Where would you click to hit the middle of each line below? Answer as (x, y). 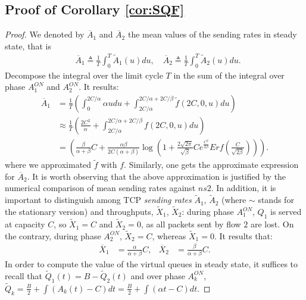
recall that (24, 275)
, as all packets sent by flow (191, 224)
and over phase (158, 275)
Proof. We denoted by (45, 34)
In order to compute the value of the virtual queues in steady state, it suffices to (152, 264)
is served (286, 212)
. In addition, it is (243, 188)
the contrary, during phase (53, 235)
